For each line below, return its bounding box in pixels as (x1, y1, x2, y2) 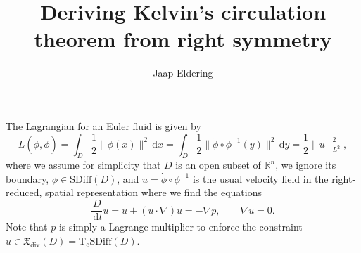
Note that (6, 219, 48, 234)
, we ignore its (275, 157, 336, 172)
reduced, (6, 185, 42, 200)
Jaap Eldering (153, 65, 213, 80)
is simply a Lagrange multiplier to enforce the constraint (58, 219, 303, 234)
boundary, (6, 171, 49, 186)
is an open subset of (175, 157, 261, 172)
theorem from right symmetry (34, 25, 332, 53)
